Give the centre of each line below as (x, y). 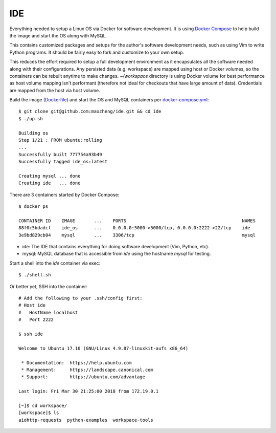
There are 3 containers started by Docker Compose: (64, 194)
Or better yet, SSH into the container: (49, 286)
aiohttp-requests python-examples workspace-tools (86, 420)
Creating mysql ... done (50, 176)
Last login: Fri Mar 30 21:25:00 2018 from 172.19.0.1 (89, 391)
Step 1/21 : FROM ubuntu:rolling (60, 140)
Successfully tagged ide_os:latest (63, 162)
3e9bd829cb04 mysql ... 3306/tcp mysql (137, 235)
